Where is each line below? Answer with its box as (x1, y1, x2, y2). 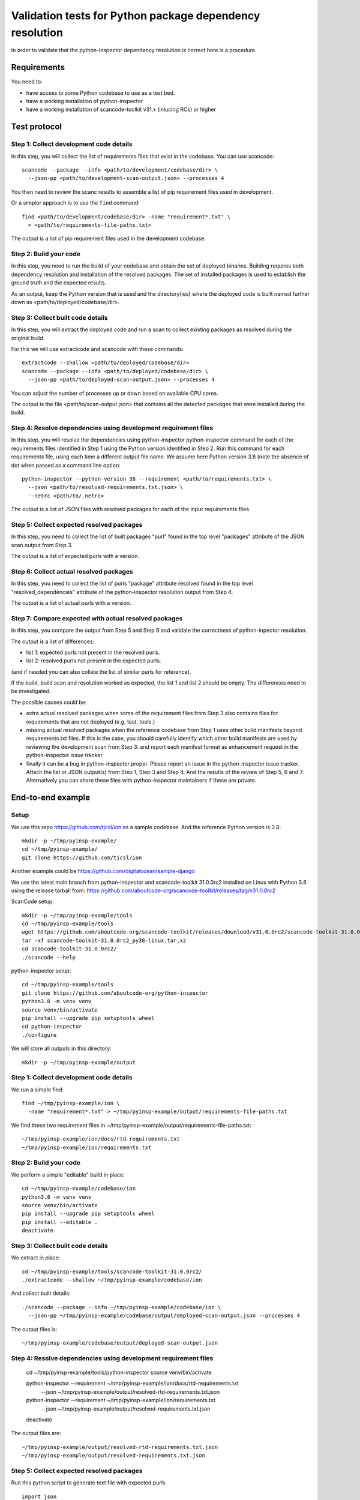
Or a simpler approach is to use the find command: (11, 199, 140, 206)
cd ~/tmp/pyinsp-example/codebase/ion (22, 1185, 136, 1192)
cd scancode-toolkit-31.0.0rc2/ (22, 946, 117, 952)
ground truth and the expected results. (11, 279, 107, 286)
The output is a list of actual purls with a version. (11, 599, 131, 606)
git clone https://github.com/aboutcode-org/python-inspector (22, 989, 209, 996)
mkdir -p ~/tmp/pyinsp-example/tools (22, 912, 133, 919)
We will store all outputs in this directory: (11, 1045, 112, 1052)
